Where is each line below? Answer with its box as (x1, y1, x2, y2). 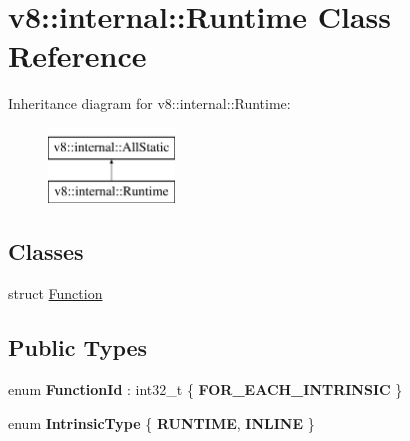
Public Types (8, 332, 148, 363)
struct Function (8, 283, 103, 304)
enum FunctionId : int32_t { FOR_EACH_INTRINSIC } (8, 379, 403, 400)
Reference (8, 35, 147, 76)
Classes (8, 236, 84, 267)
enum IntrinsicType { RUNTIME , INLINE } (8, 412, 315, 433)
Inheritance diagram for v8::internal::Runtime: (8, 93, 291, 114)
